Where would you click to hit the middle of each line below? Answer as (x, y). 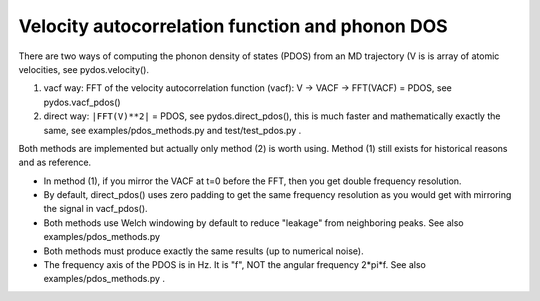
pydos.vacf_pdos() (82, 102)
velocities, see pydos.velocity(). (84, 69)
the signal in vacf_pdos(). (96, 209)
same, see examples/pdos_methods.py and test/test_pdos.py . (172, 130)
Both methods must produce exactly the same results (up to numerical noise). (203, 251)
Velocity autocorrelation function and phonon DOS (233, 26)
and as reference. (55, 162)
